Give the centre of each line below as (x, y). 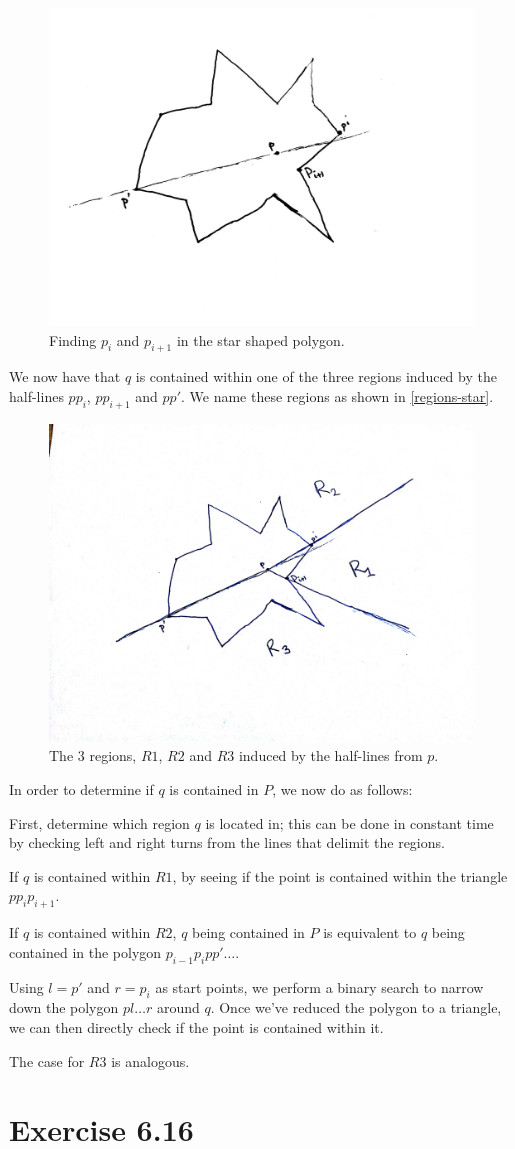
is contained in (214, 788)
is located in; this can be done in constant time (349, 822)
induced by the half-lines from (330, 755)
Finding (73, 339)
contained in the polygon (85, 951)
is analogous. (150, 1060)
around (178, 1007)
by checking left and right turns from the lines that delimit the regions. (227, 842)
